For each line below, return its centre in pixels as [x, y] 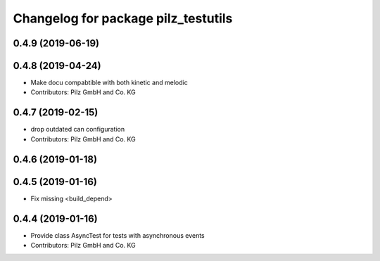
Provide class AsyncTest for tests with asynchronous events [118, 235]
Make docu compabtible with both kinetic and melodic [109, 83]
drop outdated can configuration [78, 129]
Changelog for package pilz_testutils [123, 18]
